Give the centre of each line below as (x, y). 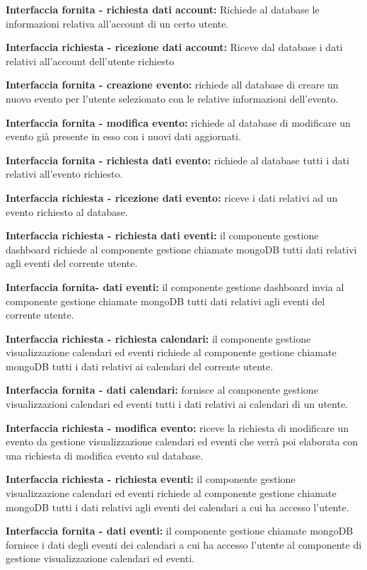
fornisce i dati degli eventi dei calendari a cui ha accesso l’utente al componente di (184, 544)
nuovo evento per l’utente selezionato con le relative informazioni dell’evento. (172, 98)
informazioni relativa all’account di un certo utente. (117, 23)
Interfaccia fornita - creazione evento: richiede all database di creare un (172, 85)
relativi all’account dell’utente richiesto (90, 61)
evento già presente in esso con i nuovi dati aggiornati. (123, 136)
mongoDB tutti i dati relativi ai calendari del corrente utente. (140, 366)
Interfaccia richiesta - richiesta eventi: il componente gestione (151, 479)
